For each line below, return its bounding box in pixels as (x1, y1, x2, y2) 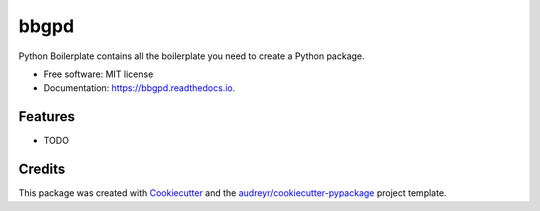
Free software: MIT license (43, 68, 154, 80)
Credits (18, 161, 66, 178)
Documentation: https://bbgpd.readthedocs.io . (43, 82, 236, 94)
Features (18, 108, 75, 125)
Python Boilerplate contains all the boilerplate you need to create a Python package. (18, 50, 365, 62)
